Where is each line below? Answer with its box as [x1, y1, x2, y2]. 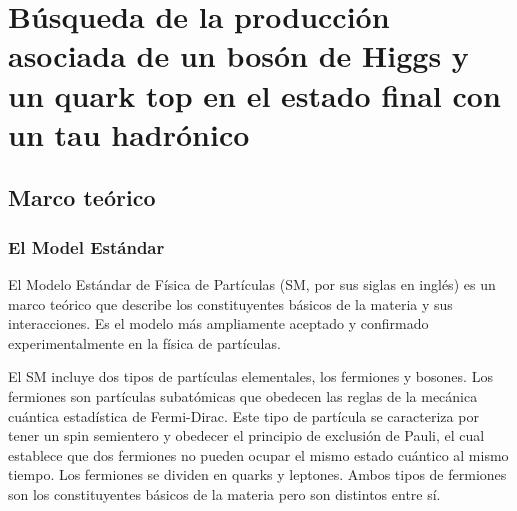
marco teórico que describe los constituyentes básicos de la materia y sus [8, 293, 453, 314]
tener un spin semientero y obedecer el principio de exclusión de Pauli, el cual [8, 425, 485, 446]
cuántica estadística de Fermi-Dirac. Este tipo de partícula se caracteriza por [8, 405, 479, 426]
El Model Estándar [8, 234, 165, 259]
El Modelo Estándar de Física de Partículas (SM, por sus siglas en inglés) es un [8, 273, 496, 294]
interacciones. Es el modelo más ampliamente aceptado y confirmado [8, 313, 429, 334]
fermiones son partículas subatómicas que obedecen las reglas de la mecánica [8, 385, 478, 406]
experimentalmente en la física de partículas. [8, 332, 281, 353]
